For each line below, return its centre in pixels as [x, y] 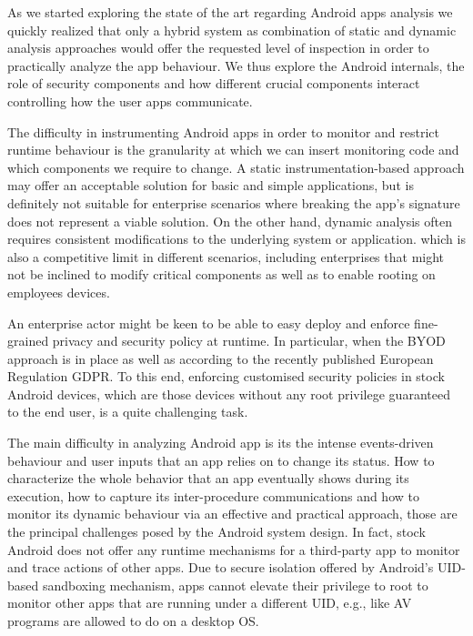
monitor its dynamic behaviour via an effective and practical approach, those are [232, 514]
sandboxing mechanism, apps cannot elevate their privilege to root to [235, 585]
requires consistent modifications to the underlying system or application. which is [236, 239]
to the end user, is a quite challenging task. [128, 412]
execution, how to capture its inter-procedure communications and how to [213, 495]
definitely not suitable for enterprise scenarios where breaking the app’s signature [234, 202]
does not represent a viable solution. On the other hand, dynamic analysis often [230, 221]
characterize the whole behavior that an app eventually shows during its [208, 478]
